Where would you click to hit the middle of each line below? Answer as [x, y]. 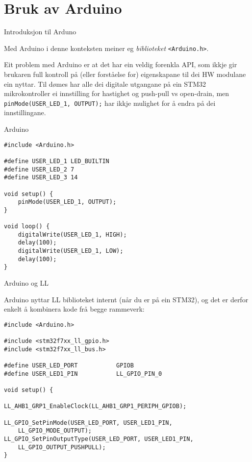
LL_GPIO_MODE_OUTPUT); [55, 431]
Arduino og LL [26, 283]
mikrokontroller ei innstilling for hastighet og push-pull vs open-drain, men [117, 93]
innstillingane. [25, 112]
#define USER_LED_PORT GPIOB [69, 366]
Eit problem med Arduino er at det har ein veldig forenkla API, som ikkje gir [121, 64]
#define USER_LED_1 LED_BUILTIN [57, 161]
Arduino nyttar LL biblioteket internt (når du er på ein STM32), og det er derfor [126, 299]
